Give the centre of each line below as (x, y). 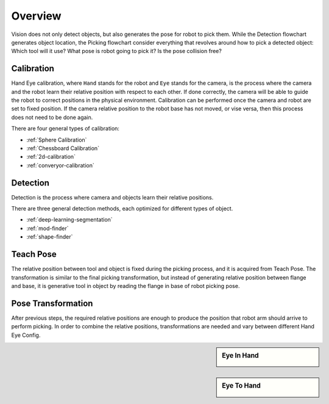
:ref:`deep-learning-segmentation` (69, 220)
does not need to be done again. (52, 117)
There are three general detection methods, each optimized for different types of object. (122, 209)
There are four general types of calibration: (65, 129)
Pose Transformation (52, 303)
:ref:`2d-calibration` (51, 157)
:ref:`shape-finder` (50, 237)
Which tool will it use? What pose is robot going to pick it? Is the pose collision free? (116, 51)
